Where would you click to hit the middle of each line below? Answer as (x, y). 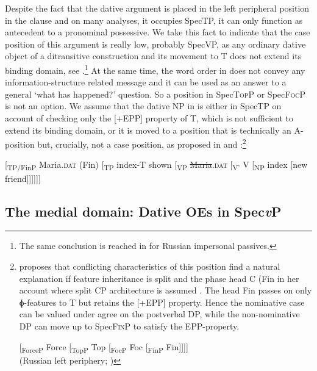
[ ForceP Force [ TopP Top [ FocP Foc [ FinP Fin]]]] (104, 347)
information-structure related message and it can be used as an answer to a (146, 82)
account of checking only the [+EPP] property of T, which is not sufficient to (149, 118)
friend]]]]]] (23, 178)
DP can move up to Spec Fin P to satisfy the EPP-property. (129, 326)
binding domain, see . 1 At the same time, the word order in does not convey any (155, 69)
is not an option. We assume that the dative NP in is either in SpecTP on (143, 106)
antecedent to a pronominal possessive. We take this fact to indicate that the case (158, 32)
